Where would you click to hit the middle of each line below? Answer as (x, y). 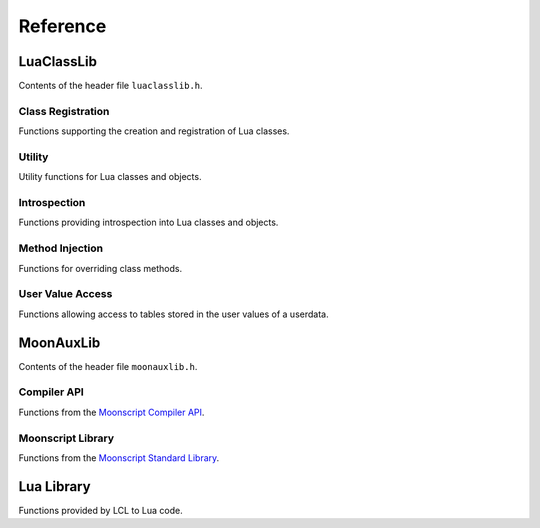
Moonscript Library (66, 438)
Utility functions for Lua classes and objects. (110, 177)
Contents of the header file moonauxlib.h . (108, 366)
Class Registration (64, 111)
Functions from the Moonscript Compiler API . (111, 412)
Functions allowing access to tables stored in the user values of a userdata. (173, 314)
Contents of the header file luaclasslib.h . (111, 86)
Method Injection (61, 248)
